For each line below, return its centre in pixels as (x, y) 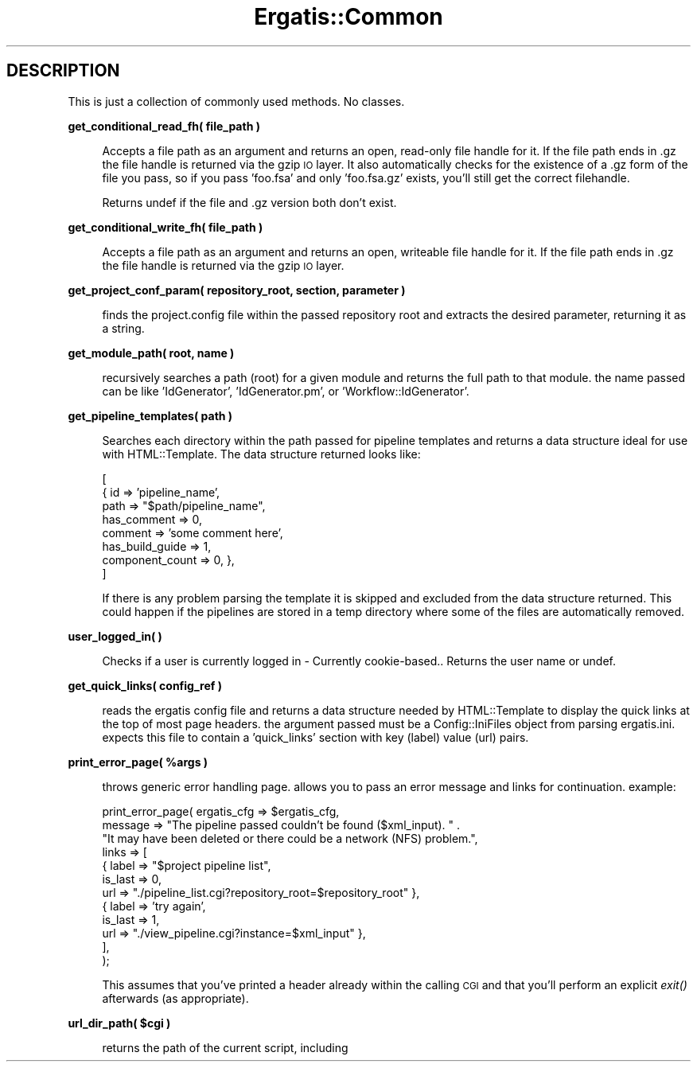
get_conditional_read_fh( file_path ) (164, 126)
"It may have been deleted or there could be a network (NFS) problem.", (290, 838)
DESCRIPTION (63, 71)
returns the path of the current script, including (225, 1047)
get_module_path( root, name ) (151, 353)
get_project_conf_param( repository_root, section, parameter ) (237, 290)
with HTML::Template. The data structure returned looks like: (261, 454)
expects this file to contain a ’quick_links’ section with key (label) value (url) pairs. (315, 737)
